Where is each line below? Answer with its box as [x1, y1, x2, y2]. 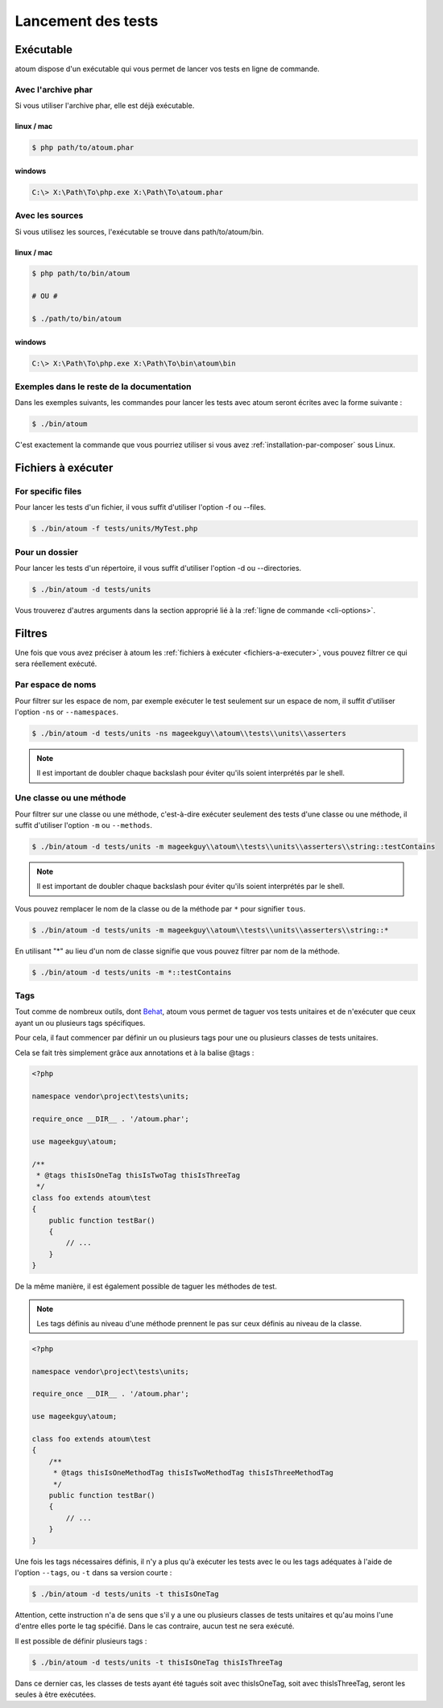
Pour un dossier [14, 546, 78, 557]
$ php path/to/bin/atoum [31, 269, 130, 278]
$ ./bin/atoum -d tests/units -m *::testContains [31, 967, 232, 977]
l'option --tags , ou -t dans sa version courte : [14, 1567, 172, 1578]
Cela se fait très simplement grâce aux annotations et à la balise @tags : [14, 1048, 255, 1057]
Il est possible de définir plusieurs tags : [14, 1636, 147, 1646]
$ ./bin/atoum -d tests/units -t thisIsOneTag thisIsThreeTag [31, 1657, 283, 1667]
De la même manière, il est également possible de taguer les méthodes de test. [14, 1281, 277, 1292]
